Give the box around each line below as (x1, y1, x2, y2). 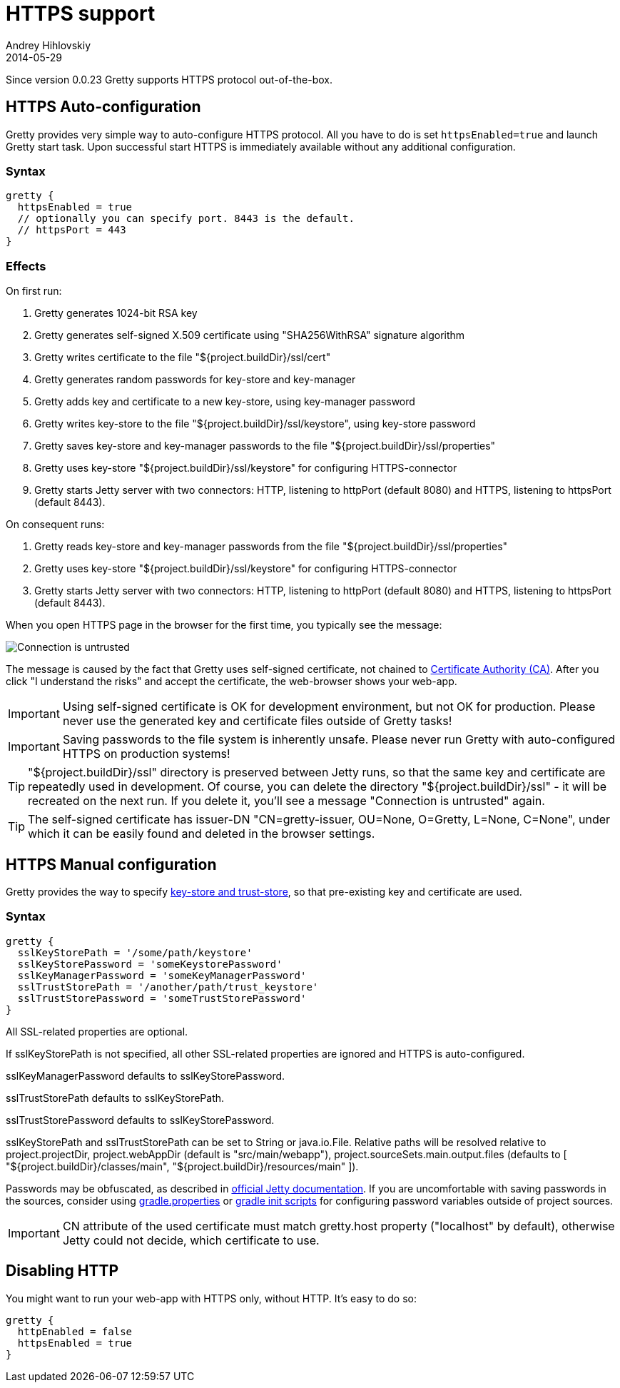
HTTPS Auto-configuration (6, 98, 201, 116)
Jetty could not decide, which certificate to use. (62, 1232, 320, 1247)
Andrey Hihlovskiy (6, 39, 91, 51)
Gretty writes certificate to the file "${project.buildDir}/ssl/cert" (34, 351, 331, 364)
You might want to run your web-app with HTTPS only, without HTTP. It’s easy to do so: (6, 1292, 417, 1305)
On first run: (6, 285, 62, 298)
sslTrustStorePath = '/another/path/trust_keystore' (17, 981, 319, 993)
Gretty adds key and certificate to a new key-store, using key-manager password (34, 395, 415, 408)
